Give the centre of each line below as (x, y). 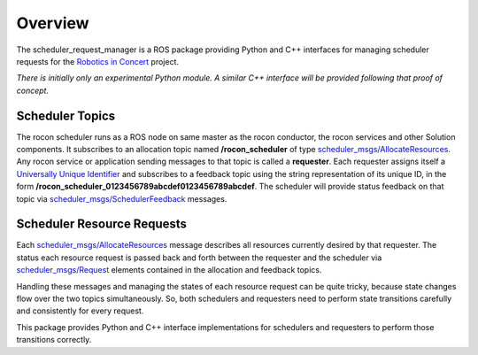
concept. (32, 90)
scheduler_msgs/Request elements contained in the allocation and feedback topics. (169, 270)
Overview (53, 23)
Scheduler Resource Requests (102, 224)
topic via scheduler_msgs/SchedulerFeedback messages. (122, 198)
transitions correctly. (54, 340)
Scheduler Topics (66, 116)
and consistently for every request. (80, 311)
